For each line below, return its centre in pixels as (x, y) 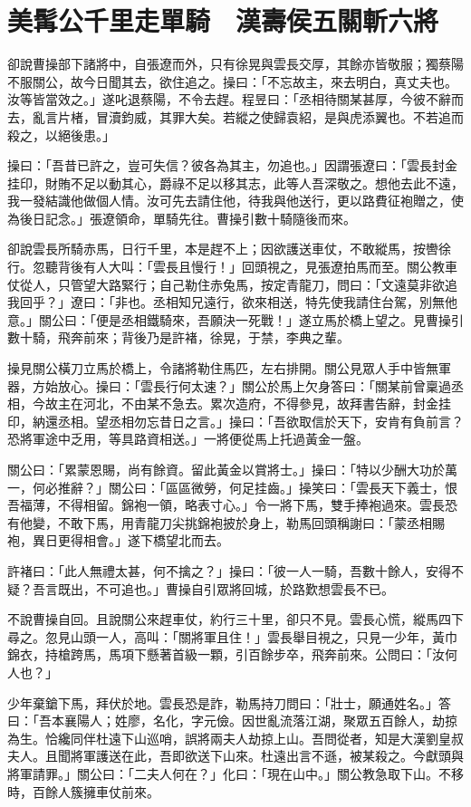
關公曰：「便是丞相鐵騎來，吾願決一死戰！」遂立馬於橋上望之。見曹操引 (251, 319)
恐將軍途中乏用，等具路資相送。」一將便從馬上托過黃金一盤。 (188, 439)
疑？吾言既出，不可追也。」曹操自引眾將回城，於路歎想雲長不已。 (201, 588)
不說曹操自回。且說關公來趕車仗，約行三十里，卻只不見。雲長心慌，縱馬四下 (235, 619)
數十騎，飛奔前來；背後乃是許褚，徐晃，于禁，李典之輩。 (178, 337)
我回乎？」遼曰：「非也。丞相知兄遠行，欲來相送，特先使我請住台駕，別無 (226, 302)
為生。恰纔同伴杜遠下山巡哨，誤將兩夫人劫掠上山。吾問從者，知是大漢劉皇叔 (235, 738)
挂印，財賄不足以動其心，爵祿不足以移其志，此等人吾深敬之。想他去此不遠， (235, 183)
